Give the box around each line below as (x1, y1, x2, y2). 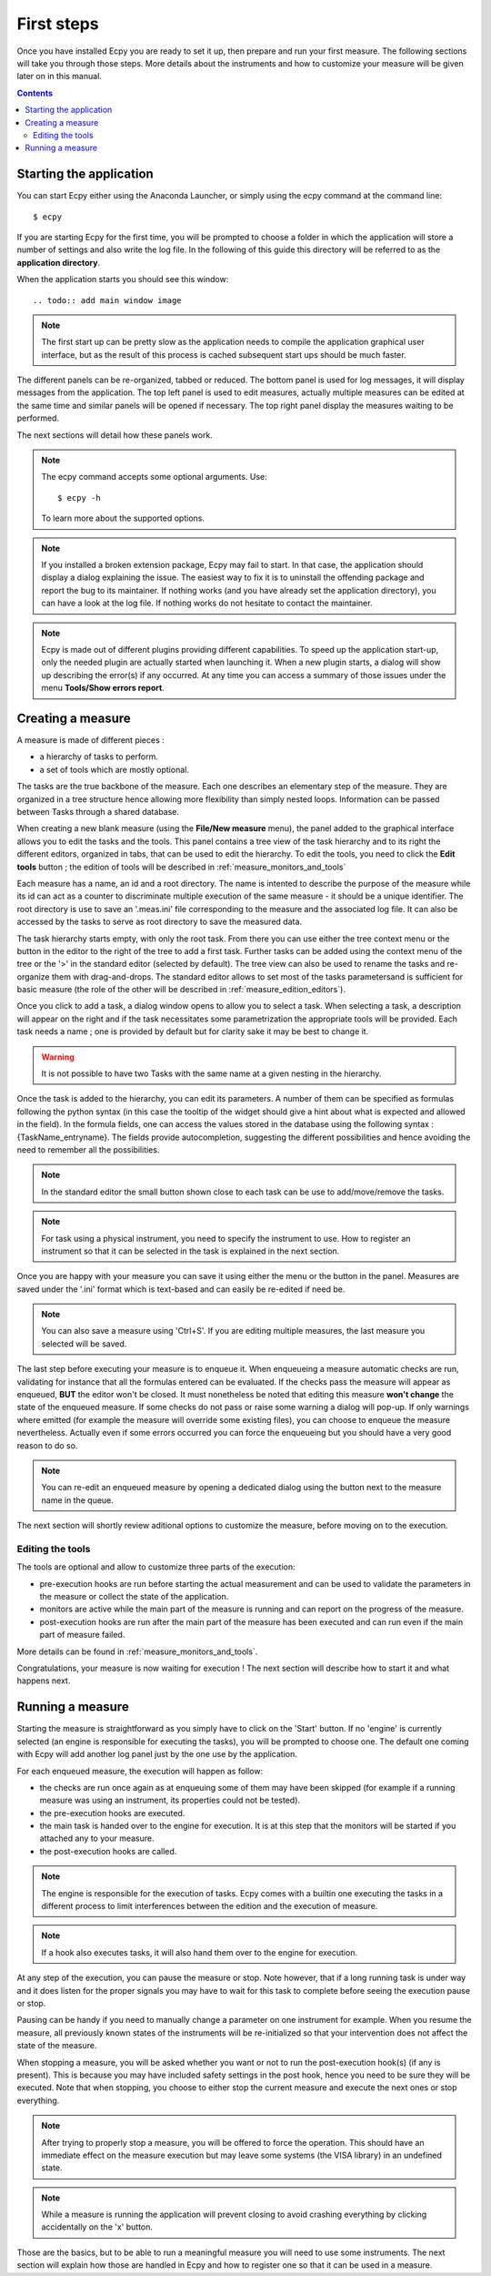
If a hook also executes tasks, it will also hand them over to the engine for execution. (41, 1946, 358, 1957)
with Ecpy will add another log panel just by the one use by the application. (16, 1749, 297, 1760)
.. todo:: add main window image (33, 295, 182, 305)
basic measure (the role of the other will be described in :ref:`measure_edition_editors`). (16, 984, 346, 995)
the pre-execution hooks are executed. (39, 1807, 185, 1818)
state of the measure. (16, 2040, 97, 2051)
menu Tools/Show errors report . (41, 683, 165, 694)
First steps (16, 14, 99, 34)
